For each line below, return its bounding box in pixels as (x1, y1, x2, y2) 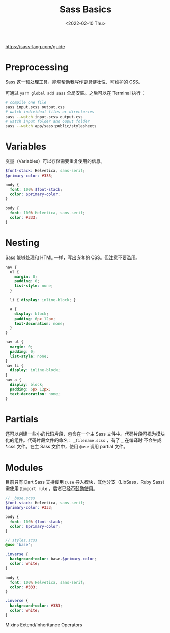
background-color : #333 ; (10, 603, 63, 609)
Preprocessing (5, 62, 69, 73)
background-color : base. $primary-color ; (10, 556, 97, 562)
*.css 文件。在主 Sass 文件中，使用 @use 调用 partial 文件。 (5, 444, 128, 450)
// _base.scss (5, 496, 36, 501)
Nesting (5, 237, 40, 248)
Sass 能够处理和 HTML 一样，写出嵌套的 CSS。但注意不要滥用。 (5, 254, 140, 261)
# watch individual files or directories (5, 109, 95, 114)
